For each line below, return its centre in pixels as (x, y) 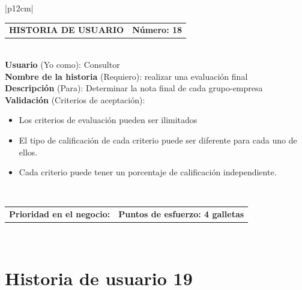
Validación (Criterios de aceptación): (75, 99)
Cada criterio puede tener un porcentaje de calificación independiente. (148, 172)
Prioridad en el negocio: (60, 214)
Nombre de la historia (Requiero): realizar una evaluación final (126, 76)
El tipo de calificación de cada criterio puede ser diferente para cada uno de (158, 140)
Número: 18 (157, 30)
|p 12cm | (19, 8)
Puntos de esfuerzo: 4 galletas (181, 214)
